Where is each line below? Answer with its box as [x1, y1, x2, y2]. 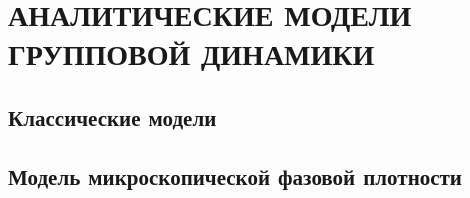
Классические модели [8, 101, 217, 132]
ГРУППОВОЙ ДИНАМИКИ [8, 33, 375, 74]
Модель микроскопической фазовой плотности [8, 160, 462, 191]
